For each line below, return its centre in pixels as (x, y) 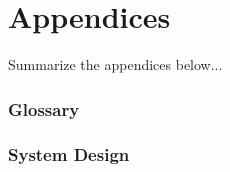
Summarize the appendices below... (115, 64)
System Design (69, 154)
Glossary (44, 108)
